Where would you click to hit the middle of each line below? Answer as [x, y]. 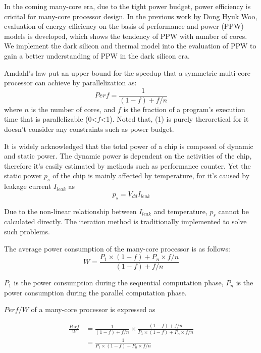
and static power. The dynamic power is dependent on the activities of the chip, [128, 156]
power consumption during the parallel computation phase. [95, 292]
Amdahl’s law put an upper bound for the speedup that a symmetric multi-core [127, 72]
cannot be [233, 211]
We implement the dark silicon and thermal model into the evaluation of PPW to [130, 46]
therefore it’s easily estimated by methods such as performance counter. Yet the [127, 165]
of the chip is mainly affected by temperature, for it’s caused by [151, 175]
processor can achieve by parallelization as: [70, 83]
